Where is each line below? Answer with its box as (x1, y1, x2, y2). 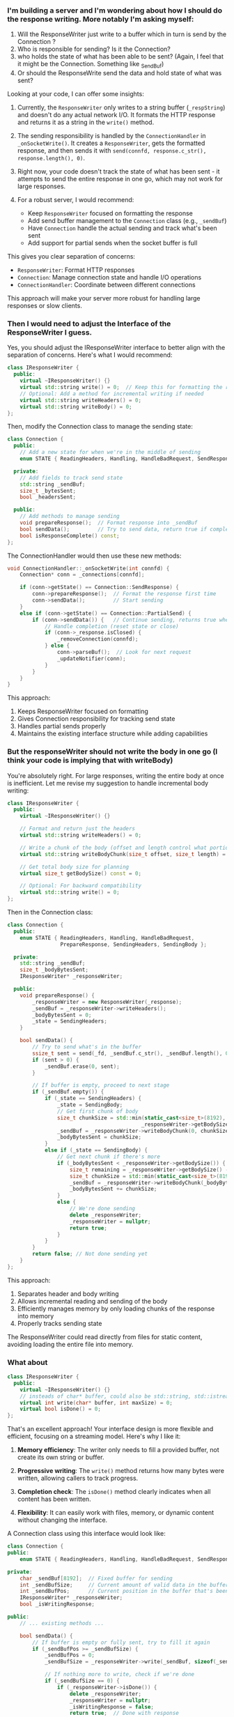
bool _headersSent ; (19, 494, 77, 501)
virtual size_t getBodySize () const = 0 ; (19, 870, 141, 877)
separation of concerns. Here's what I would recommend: (7, 351, 173, 359)
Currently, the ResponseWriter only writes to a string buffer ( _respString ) (17, 103, 226, 112)
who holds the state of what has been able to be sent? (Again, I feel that (17, 52, 224, 61)
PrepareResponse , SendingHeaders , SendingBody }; (60, 940, 208, 948)
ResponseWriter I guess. (7, 328, 93, 337)
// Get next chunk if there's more (56, 1153, 160, 1161)
